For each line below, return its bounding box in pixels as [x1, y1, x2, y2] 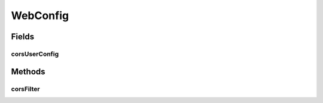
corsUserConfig [11, 49, 59, 58]
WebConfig [11, 9, 69, 22]
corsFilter [11, 85, 40, 93]
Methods [11, 66, 45, 77]
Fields [11, 32, 35, 42]
